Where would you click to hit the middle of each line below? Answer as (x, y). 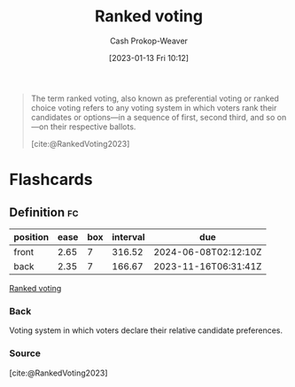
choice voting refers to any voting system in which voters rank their (154, 107)
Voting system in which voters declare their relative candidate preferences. (146, 330)
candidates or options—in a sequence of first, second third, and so (153, 117)
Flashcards (51, 180)
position (31, 236)
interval (128, 236)
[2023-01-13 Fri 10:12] (149, 58)
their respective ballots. (93, 127)
